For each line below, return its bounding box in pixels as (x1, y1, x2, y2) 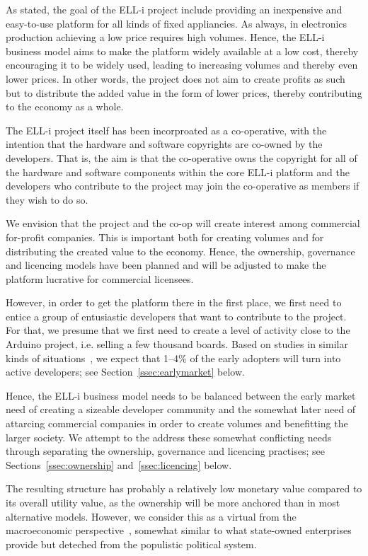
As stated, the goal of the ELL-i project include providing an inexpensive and (6, 2, 343, 16)
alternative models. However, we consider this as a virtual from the (6, 509, 297, 523)
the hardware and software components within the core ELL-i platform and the (6, 164, 350, 179)
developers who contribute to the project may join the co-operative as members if (6, 178, 360, 193)
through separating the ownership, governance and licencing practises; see (6, 444, 325, 458)
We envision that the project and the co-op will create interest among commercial (6, 216, 360, 231)
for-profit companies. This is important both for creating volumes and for (6, 229, 324, 244)
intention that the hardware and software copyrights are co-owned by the (6, 137, 323, 151)
